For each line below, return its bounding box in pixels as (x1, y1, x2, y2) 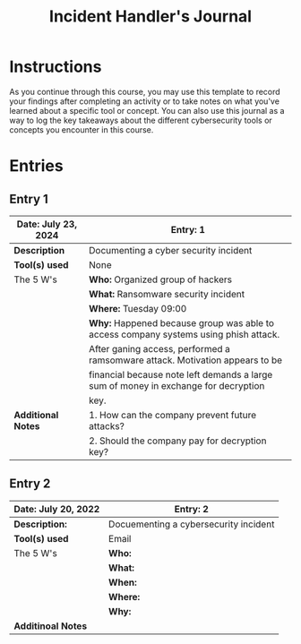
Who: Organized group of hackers (89, 273, 233, 286)
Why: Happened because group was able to (89, 316, 275, 329)
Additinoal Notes (13, 620, 88, 632)
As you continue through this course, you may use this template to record (9, 86, 280, 97)
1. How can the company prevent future (89, 408, 257, 421)
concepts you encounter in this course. (9, 124, 154, 135)
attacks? (89, 419, 125, 432)
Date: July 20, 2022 (13, 502, 100, 515)
